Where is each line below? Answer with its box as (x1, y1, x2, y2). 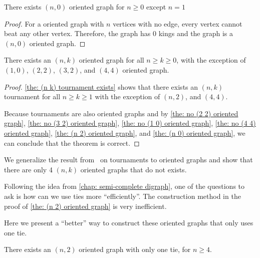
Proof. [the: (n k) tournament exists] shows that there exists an (4, 81, 198, 92)
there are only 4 (4, 164, 53, 174)
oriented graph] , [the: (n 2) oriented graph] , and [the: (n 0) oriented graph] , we (4, 127, 245, 138)
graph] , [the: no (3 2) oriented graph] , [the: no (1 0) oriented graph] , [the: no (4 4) (4, 118, 256, 128)
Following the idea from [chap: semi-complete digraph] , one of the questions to (4, 181, 245, 191)
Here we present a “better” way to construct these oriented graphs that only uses (4, 217, 253, 228)
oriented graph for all (79, 55, 144, 65)
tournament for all (4, 91, 61, 102)
